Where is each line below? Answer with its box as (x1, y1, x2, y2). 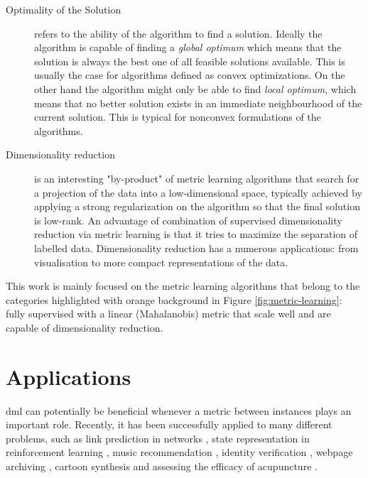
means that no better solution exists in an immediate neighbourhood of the (34, 95, 362, 110)
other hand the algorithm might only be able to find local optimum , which (34, 81, 357, 96)
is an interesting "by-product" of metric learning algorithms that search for (34, 170, 359, 185)
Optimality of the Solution (6, 2, 121, 16)
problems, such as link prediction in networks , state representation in (6, 430, 310, 445)
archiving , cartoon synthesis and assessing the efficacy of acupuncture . (6, 458, 318, 473)
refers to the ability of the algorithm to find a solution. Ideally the (34, 26, 323, 40)
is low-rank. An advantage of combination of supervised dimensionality (34, 212, 342, 227)
